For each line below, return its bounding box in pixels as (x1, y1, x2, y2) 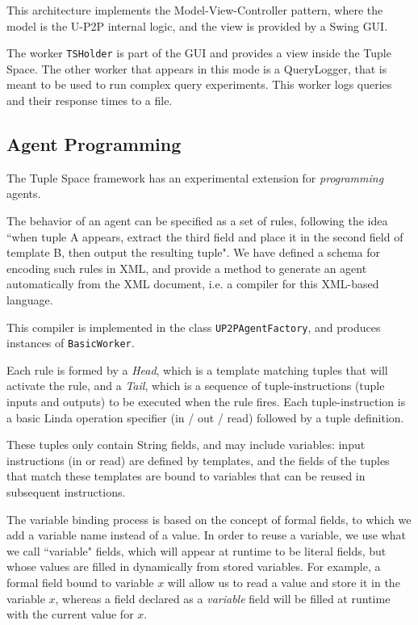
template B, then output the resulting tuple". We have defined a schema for (6, 244, 380, 261)
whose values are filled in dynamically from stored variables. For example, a (6, 558, 381, 575)
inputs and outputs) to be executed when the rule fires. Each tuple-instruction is (6, 393, 406, 410)
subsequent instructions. (6, 484, 126, 501)
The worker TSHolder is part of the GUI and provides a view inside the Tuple (6, 44, 391, 61)
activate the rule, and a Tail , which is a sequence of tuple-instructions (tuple (6, 377, 385, 394)
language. (6, 291, 53, 308)
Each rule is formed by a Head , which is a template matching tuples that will (6, 361, 388, 378)
